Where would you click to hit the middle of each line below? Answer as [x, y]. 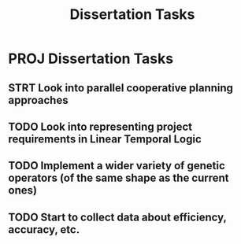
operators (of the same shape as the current [119, 178]
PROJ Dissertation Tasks [91, 59]
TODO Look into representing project [100, 126]
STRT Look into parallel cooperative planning [121, 88]
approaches [38, 100]
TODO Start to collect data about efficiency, [117, 217]
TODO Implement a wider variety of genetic [117, 166]
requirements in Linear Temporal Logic [105, 139]
